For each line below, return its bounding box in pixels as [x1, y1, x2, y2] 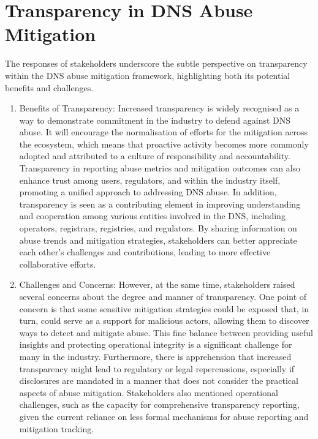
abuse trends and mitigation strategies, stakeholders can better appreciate [19, 233, 297, 246]
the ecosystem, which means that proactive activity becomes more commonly [19, 137, 309, 150]
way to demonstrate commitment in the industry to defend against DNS [19, 113, 291, 126]
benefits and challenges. [5, 81, 94, 94]
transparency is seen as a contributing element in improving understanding [19, 197, 301, 210]
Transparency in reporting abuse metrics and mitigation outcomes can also [19, 162, 301, 174]
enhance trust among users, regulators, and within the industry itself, [19, 173, 281, 186]
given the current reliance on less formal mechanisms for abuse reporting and [19, 410, 309, 422]
